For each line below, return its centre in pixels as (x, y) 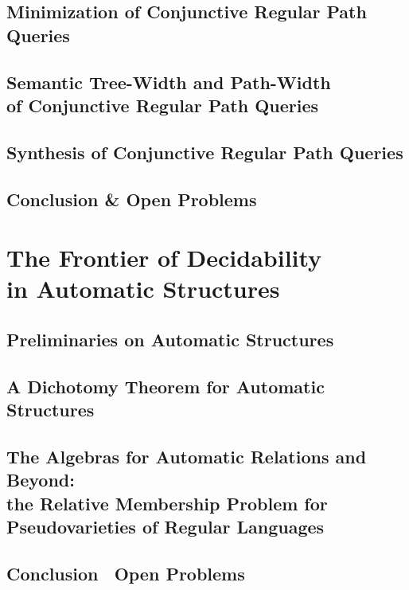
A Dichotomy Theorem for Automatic (166, 386)
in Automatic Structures (143, 289)
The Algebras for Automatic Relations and (187, 456)
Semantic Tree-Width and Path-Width (169, 82)
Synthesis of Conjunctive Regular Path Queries (205, 152)
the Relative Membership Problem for (167, 503)
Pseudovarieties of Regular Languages (166, 526)
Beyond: (41, 480)
